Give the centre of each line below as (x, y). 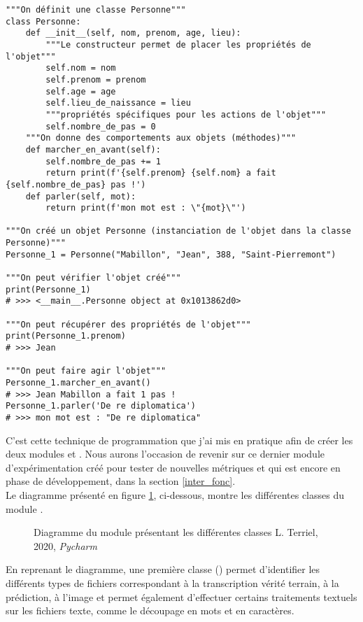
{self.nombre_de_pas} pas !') (76, 184)
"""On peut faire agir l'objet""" (86, 371)
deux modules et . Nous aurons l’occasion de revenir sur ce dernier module (165, 454)
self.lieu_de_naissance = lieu (118, 103)
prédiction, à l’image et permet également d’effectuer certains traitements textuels (181, 596)
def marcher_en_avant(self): (93, 149)
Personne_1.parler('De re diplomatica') (101, 406)
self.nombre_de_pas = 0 (101, 126)
